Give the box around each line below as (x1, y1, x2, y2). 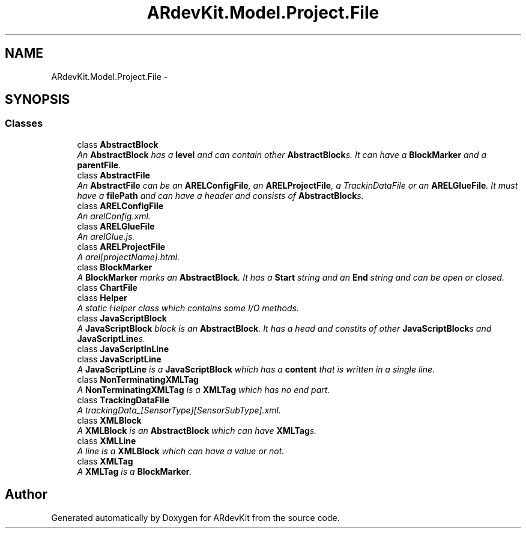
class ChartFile (77, 282, 138, 293)
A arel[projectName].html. (77, 251, 180, 262)
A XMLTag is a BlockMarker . (77, 466, 192, 477)
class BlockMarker (77, 261, 153, 272)
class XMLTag (77, 455, 133, 466)
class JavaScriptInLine (77, 343, 169, 354)
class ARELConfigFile (77, 200, 164, 211)
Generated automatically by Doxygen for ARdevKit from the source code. (51, 512, 340, 523)
